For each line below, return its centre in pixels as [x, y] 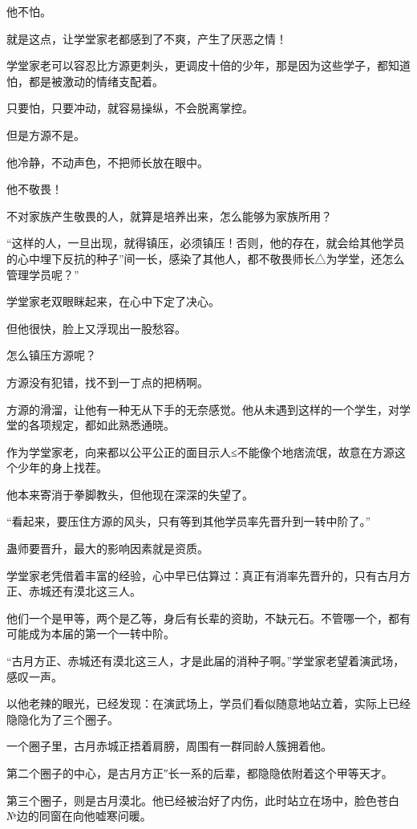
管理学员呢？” [43, 274]
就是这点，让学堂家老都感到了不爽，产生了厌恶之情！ [147, 38]
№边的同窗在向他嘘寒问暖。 [79, 816]
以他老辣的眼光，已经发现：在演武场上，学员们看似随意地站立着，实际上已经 [208, 703]
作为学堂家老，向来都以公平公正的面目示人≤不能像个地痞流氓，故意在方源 [200, 451]
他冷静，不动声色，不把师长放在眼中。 [107, 162]
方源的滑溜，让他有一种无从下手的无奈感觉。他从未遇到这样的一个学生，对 [203, 409]
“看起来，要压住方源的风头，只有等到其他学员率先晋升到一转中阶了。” [189, 521]
